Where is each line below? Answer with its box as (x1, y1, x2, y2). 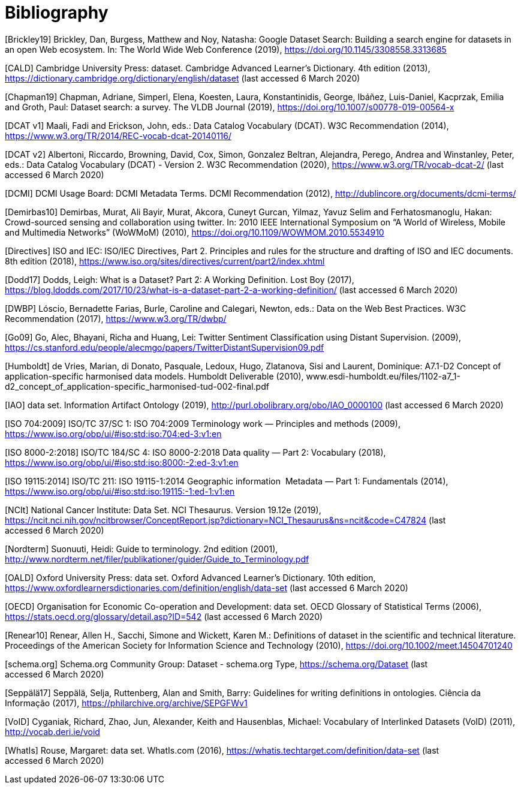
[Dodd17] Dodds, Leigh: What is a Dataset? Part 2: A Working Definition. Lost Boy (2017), (5, 274, 354, 285)
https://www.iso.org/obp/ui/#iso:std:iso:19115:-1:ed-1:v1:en (5, 486, 235, 496)
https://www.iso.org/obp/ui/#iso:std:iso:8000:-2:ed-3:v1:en (5, 457, 239, 468)
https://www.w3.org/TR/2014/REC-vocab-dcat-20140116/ (5, 130, 232, 141)
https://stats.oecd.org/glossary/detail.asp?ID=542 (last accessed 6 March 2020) (5, 611, 323, 622)
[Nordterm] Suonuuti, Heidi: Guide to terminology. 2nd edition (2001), (5, 543, 278, 554)
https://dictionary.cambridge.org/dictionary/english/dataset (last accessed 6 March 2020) (5, 73, 360, 83)
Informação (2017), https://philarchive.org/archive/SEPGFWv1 (5, 697, 248, 708)
